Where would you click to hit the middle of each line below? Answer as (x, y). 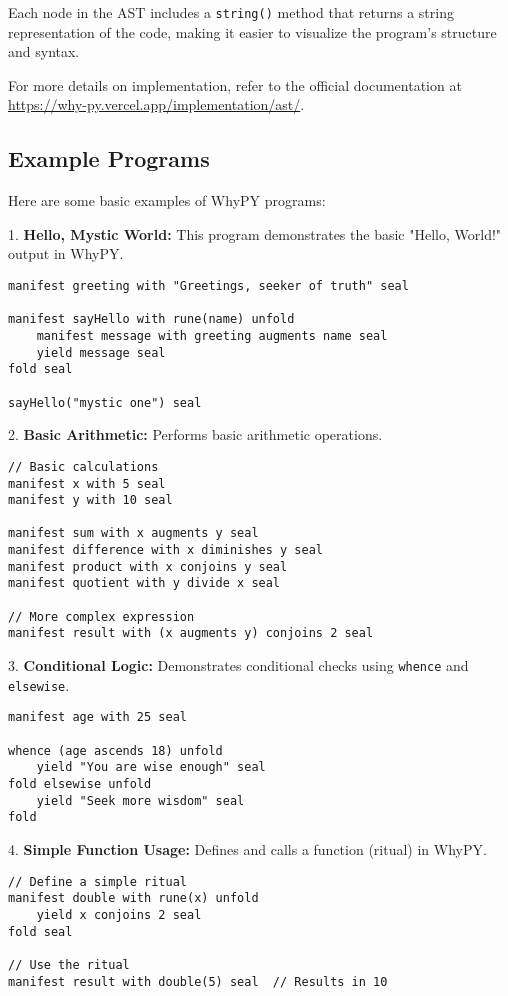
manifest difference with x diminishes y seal (165, 550)
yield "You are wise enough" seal (151, 767)
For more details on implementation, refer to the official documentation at (235, 84)
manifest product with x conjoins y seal (148, 566)
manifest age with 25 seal (97, 717)
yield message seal (101, 352)
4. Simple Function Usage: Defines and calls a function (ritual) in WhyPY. (247, 848)
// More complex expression (101, 616)
